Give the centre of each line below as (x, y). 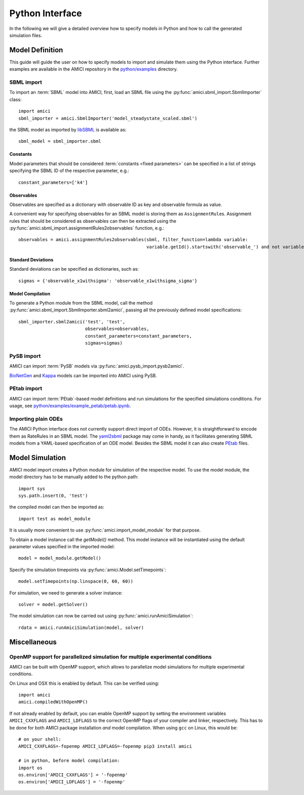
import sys (32, 488)
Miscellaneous (33, 642)
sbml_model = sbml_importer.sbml (60, 141)
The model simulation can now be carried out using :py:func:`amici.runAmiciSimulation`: (101, 616)
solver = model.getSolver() (53, 604)
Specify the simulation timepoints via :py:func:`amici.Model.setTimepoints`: (88, 570)
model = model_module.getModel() (60, 558)
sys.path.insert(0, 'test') (53, 496)
